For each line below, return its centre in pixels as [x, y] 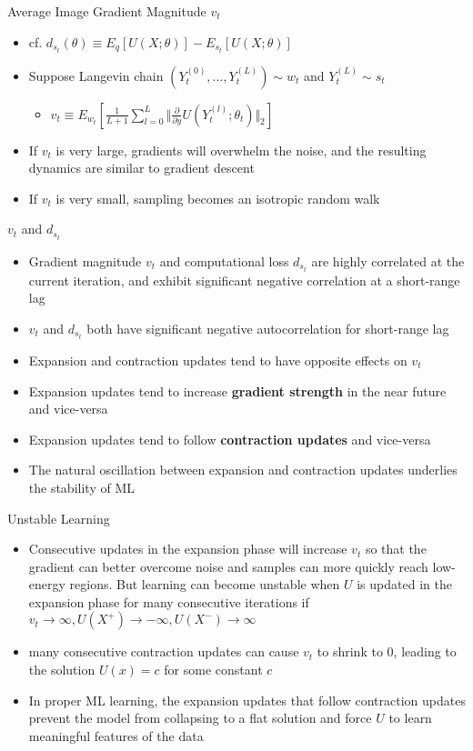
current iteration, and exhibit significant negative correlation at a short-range [244, 280]
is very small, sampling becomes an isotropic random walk [218, 198]
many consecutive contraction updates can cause [164, 651]
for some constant [213, 670]
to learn [410, 718]
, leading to [425, 651]
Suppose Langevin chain [96, 75]
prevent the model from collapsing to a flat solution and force [200, 718]
